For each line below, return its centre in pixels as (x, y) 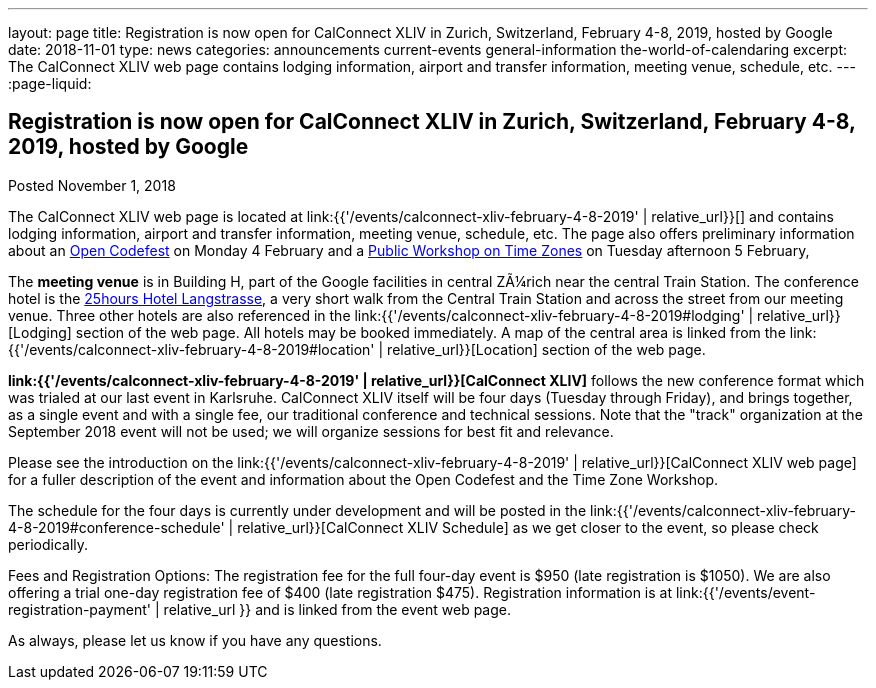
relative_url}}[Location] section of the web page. (546, 349)
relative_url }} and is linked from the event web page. (337, 609)
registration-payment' (80, 609)
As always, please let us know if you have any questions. (195, 640)
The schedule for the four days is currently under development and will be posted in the (297, 510)
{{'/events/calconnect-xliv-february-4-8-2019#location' (191, 349)
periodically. (48, 544)
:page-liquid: (50, 83)
